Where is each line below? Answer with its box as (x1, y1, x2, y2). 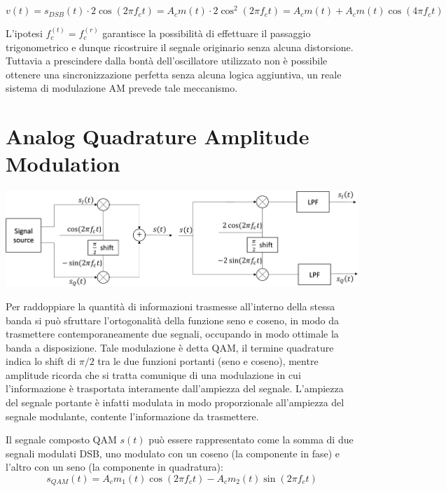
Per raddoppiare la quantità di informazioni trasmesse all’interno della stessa (6, 298, 335, 313)
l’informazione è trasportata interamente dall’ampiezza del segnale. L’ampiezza (6, 381, 344, 396)
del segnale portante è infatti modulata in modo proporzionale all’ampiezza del (6, 395, 344, 410)
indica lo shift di (6, 354, 76, 368)
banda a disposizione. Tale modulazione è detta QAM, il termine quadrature (6, 340, 334, 354)
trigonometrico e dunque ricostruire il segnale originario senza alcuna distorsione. (6, 39, 354, 54)
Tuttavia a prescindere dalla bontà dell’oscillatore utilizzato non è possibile (6, 53, 328, 68)
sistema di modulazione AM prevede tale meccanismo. (6, 81, 238, 95)
